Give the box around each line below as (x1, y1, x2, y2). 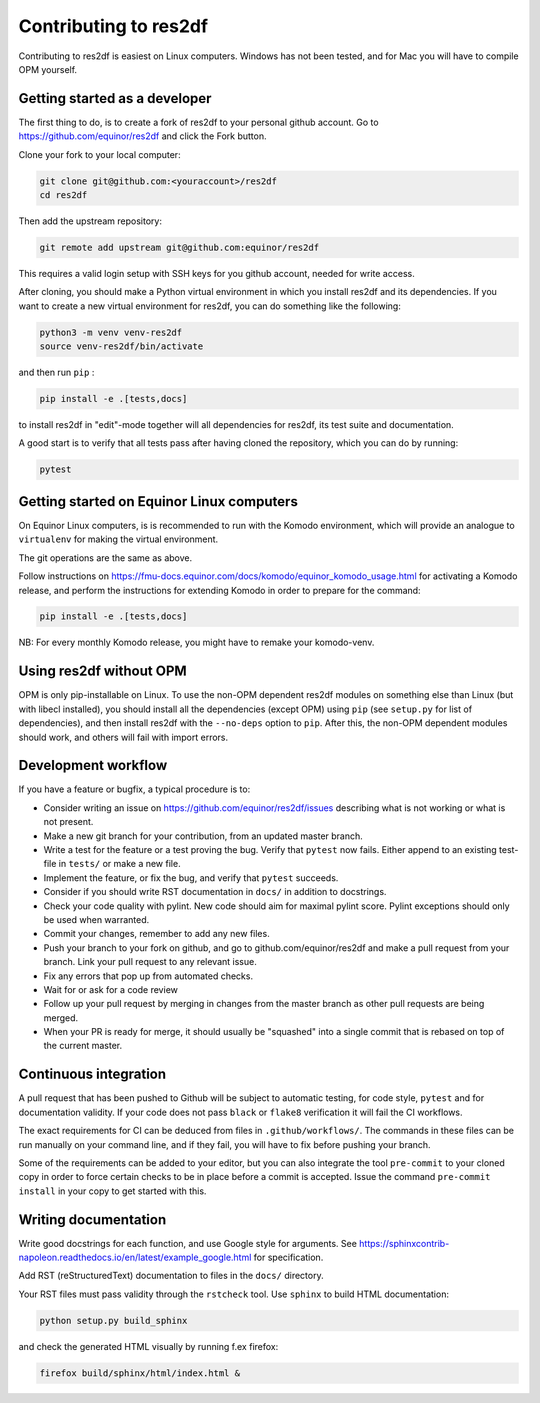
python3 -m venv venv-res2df (39, 326, 183, 338)
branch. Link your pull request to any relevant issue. (43, 956, 257, 968)
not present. (43, 816, 94, 828)
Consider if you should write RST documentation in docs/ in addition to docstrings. (43, 886, 387, 898)
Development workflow (18, 757, 168, 774)
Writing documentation (18, 1211, 167, 1228)
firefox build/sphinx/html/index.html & (39, 1367, 240, 1379)
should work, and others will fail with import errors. (18, 731, 229, 743)
